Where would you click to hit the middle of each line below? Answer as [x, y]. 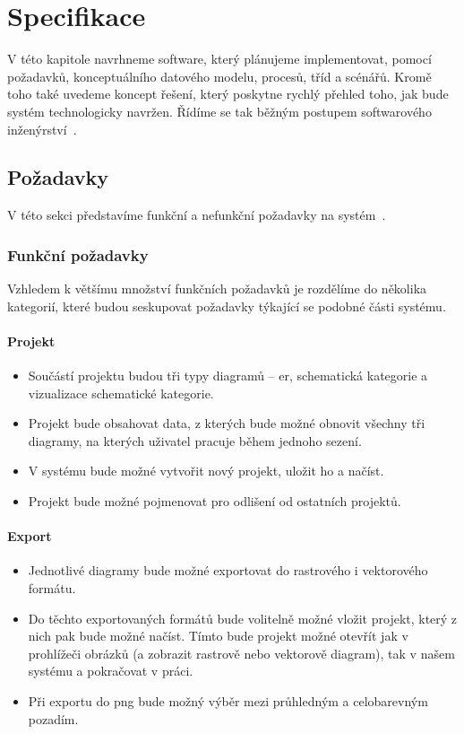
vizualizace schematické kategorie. [121, 393]
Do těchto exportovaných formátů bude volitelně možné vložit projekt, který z [243, 618]
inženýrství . [42, 129]
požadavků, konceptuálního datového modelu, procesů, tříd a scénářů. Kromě [219, 76]
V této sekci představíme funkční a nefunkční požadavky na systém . [197, 215]
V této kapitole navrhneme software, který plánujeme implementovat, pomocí [219, 59]
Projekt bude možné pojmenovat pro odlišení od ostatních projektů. [215, 501]
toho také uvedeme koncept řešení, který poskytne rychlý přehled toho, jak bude [228, 94]
